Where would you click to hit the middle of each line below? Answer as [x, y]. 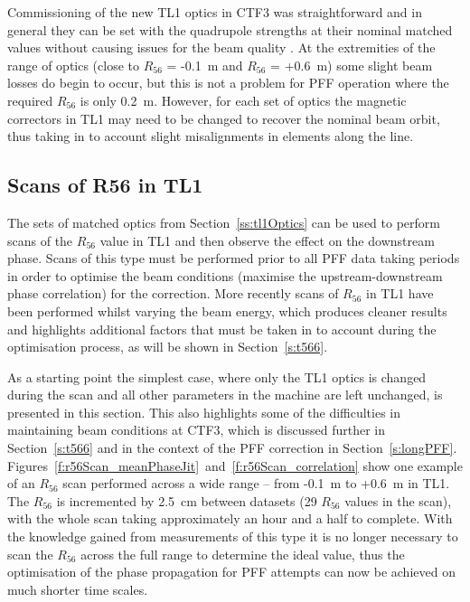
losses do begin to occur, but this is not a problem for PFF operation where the [228, 83]
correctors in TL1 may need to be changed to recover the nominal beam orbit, [224, 118]
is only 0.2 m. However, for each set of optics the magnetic [243, 100]
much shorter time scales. [78, 589]
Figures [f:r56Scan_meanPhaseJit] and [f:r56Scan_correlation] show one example [235, 465]
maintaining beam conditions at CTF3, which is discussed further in [196, 430]
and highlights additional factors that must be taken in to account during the [222, 329]
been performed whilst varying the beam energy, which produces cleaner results [227, 310]
